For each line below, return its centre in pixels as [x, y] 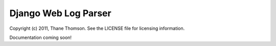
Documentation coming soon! [40, 37]
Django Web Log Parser [61, 13]
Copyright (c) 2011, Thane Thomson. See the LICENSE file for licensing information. [97, 28]
